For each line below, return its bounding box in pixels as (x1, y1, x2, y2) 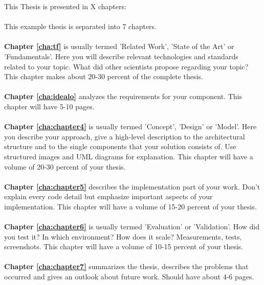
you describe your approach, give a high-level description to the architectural (4, 131, 245, 141)
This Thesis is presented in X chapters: (4, 1, 126, 11)
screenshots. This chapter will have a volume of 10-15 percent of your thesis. (4, 241, 244, 252)
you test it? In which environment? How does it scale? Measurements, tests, (4, 231, 242, 242)
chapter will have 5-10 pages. (4, 101, 95, 111)
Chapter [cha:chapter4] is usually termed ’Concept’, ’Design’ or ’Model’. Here (4, 121, 257, 132)
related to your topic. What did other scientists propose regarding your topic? (4, 61, 249, 72)
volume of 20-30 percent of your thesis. (4, 161, 126, 172)
